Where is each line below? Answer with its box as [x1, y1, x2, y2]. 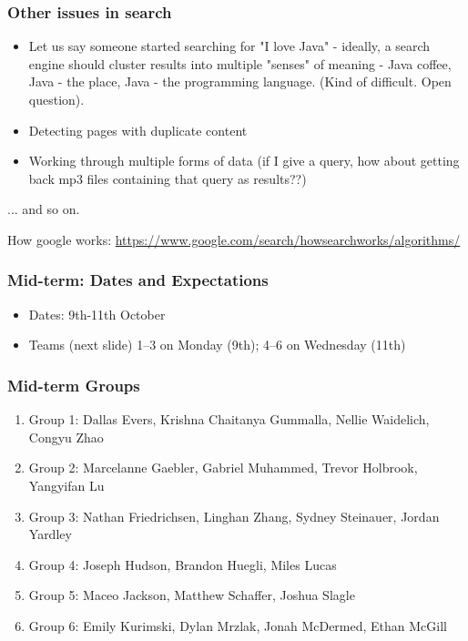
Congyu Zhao [28, 427, 104, 446]
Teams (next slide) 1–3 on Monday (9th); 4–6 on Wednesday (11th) [28, 335, 406, 354]
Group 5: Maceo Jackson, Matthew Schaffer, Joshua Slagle [28, 585, 355, 605]
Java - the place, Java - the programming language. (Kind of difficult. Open [28, 72, 452, 91]
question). [28, 90, 85, 108]
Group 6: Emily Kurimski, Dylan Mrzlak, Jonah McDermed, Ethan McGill [28, 616, 447, 635]
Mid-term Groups [7, 373, 140, 396]
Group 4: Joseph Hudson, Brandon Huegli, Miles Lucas [28, 555, 337, 574]
